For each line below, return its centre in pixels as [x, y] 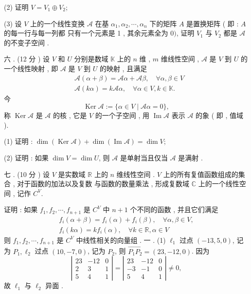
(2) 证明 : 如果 [26, 157]
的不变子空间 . [27, 42]
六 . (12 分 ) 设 [27, 59]
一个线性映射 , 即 [31, 68]
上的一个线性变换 [58, 23]
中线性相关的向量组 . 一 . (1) [121, 240]
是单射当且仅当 [144, 157]
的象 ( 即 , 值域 [220, 115]
